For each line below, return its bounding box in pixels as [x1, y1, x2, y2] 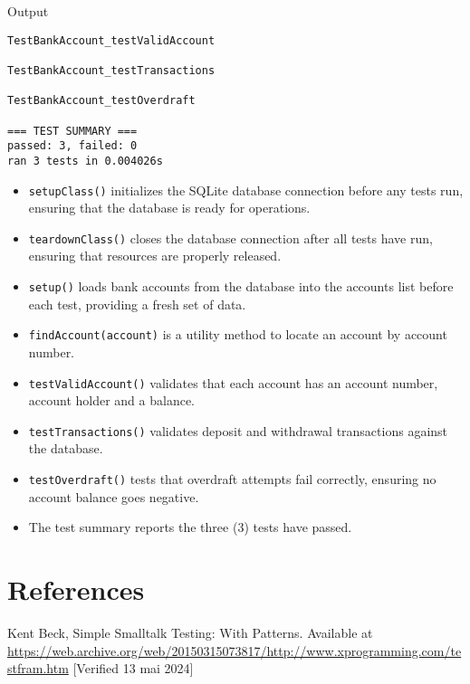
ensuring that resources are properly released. [28, 246, 282, 265]
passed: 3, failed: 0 [7, 139, 138, 153]
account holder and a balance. [28, 391, 196, 410]
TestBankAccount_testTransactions [7, 63, 216, 77]
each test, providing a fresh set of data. [28, 294, 246, 313]
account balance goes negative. [28, 487, 199, 506]
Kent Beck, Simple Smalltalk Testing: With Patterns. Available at [7, 622, 373, 641]
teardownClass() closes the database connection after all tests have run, [28, 228, 433, 247]
